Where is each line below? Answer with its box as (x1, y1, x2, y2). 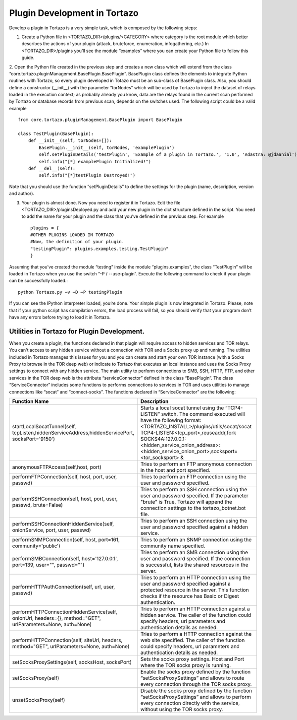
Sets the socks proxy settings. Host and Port (140, 655, 245, 662)
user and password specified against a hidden (140, 524, 248, 530)
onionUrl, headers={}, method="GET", (12, 615, 101, 622)
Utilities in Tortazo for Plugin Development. (9, 327, 145, 335)
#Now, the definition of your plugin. (30, 239, 125, 245)
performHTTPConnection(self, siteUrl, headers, (12, 637, 123, 644)
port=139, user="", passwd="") (12, 561, 85, 568)
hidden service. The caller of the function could (140, 612, 251, 619)
